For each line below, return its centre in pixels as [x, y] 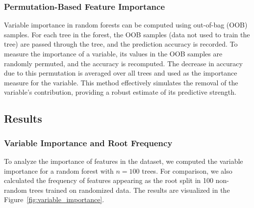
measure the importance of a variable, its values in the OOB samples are [113, 53]
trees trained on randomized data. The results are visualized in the [129, 190]
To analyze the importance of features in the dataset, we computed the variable [124, 161]
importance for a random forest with [59, 170]
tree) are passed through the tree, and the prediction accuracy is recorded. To [121, 44]
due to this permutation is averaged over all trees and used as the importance [121, 73]
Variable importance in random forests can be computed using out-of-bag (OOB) [126, 25]
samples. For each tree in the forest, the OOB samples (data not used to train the [127, 34]
